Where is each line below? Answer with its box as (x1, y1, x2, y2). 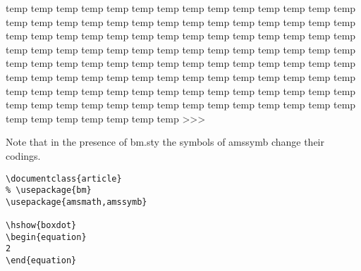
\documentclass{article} (6, 173, 122, 184)
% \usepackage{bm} (6, 185, 92, 196)
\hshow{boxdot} (6, 220, 77, 231)
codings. (6, 148, 41, 163)
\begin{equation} (6, 232, 87, 242)
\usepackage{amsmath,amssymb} (6, 196, 147, 207)
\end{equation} (6, 256, 77, 266)
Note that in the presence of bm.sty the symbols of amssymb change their (6, 134, 324, 149)
